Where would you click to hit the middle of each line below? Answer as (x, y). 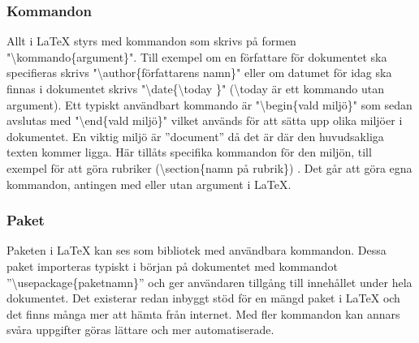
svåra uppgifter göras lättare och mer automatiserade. (140, 330)
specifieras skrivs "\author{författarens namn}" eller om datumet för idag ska (199, 73)
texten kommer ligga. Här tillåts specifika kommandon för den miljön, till (189, 152)
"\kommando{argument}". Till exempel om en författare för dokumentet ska (197, 56)
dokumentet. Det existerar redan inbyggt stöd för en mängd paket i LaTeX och (203, 298)
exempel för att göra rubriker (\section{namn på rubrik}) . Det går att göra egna (209, 167)
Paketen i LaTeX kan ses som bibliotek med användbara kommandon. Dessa (197, 250)
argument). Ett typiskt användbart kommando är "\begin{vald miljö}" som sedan (209, 104)
